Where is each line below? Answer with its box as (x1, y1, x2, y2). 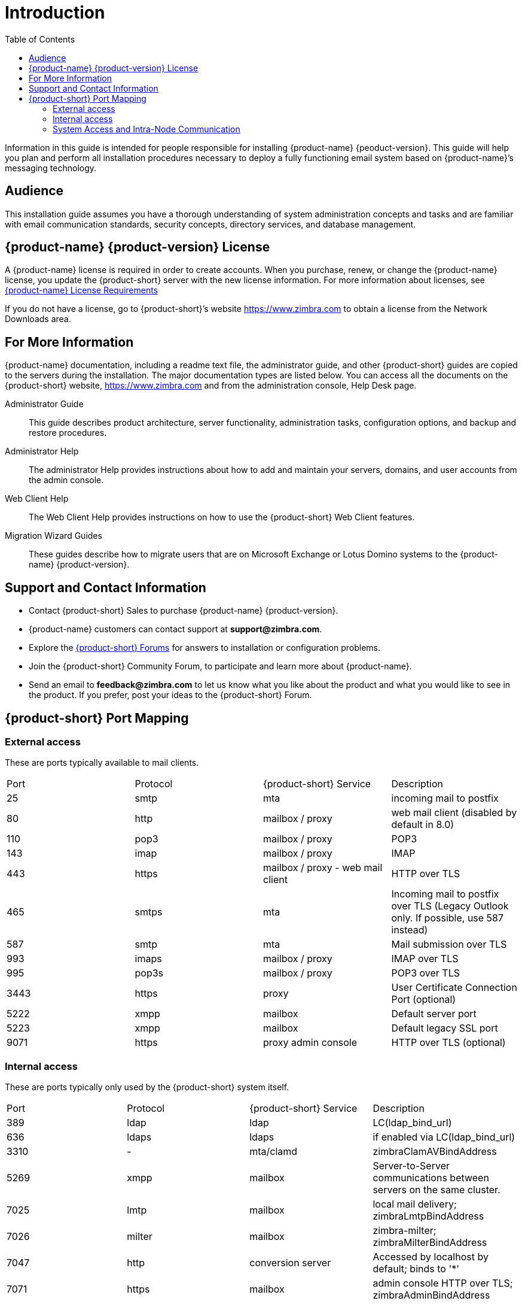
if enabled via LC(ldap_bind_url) (373, 1131, 515, 1144)
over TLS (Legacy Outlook (391, 900, 509, 912)
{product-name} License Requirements (5, 285, 158, 296)
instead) (391, 924, 428, 936)
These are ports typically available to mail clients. (5, 757, 199, 768)
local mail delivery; (373, 1198, 457, 1211)
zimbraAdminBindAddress (373, 1289, 490, 1302)
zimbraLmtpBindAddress (373, 1210, 484, 1223)
